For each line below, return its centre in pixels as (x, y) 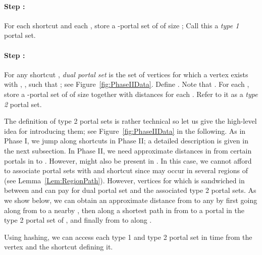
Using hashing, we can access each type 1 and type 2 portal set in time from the (128, 237)
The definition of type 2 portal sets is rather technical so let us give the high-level (130, 121)
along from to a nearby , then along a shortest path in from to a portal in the (124, 210)
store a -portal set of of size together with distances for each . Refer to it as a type (131, 94)
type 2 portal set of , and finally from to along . (78, 220)
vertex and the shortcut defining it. (59, 247)
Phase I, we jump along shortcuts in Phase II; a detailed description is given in (126, 141)
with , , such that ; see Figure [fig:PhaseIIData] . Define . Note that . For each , (127, 84)
